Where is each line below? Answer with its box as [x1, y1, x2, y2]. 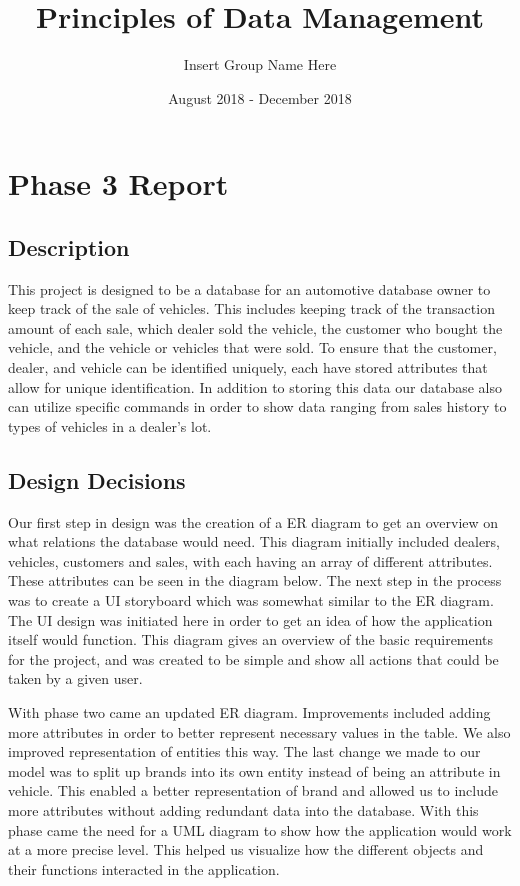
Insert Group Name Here [183, 54, 337, 75]
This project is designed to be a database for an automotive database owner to [8, 278, 491, 299]
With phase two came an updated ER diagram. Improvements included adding [8, 702, 491, 722]
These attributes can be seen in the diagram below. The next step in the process [8, 570, 502, 591]
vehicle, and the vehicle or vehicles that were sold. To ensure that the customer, [8, 337, 497, 358]
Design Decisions [8, 464, 186, 495]
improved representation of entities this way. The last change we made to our [8, 741, 481, 762]
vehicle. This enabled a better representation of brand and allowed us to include [8, 780, 499, 801]
